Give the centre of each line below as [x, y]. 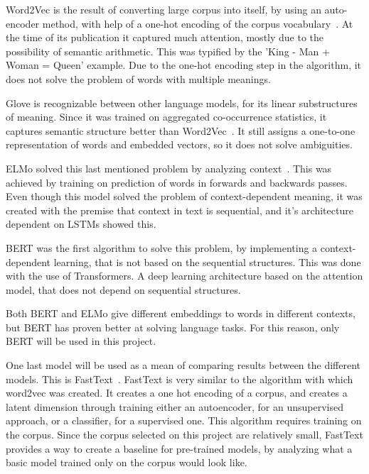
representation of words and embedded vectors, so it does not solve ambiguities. [179, 144]
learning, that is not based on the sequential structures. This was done [207, 261]
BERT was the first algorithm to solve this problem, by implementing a [162, 247]
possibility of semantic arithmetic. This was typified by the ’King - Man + [168, 51]
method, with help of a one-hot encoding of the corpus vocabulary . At [198, 23]
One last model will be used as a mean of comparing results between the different [183, 365]
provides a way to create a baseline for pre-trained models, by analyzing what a [179, 448]
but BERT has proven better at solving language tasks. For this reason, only [173, 327]
